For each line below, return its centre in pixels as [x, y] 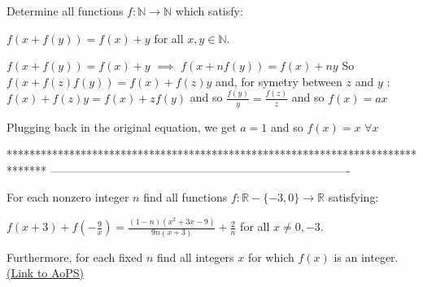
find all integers [195, 257]
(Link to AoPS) [45, 273]
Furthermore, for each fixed [75, 257]
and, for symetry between [279, 81]
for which [271, 257]
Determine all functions [65, 11]
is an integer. [366, 257]
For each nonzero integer [68, 197]
